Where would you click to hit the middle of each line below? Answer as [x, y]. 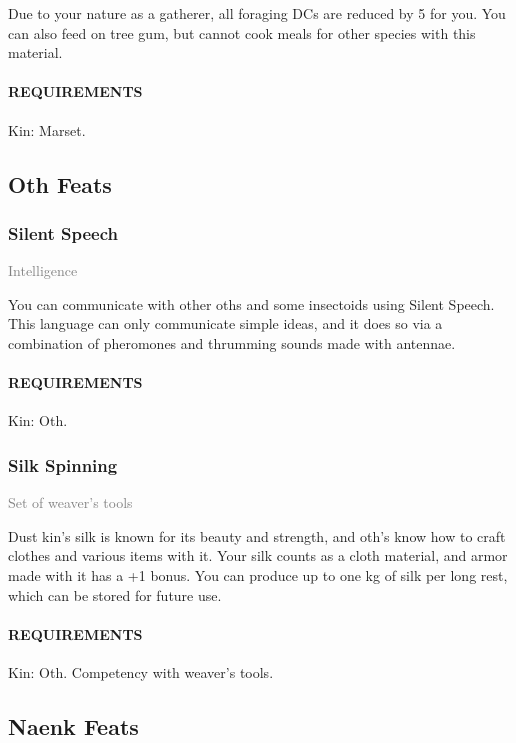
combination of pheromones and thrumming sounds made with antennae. [232, 342]
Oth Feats [60, 183]
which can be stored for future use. [115, 594]
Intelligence [43, 270]
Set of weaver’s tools [70, 502]
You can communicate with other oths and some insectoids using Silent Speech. [251, 303]
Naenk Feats [73, 725]
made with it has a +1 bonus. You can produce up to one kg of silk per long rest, [258, 574]
